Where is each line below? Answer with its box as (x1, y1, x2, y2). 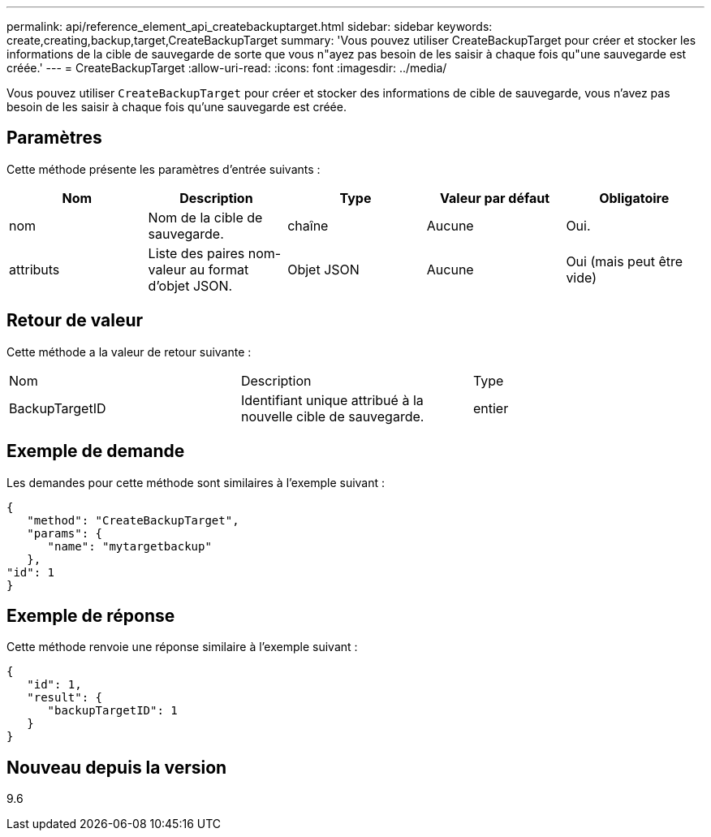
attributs (9, 261, 60, 278)
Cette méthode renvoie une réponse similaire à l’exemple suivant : (6, 640, 358, 654)
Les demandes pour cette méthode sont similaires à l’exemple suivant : (6, 475, 386, 490)
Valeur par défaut (440, 189, 550, 206)
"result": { (27, 691, 103, 705)
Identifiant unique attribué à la (240, 391, 424, 408)
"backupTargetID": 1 (47, 704, 178, 718)
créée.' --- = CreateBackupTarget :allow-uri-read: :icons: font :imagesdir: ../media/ (6, 61, 447, 75)
